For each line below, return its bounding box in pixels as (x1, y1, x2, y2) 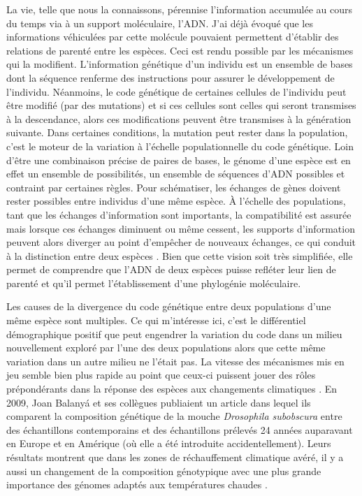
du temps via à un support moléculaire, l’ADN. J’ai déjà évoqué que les (6, 15, 313, 30)
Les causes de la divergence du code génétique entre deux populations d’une (6, 299, 331, 314)
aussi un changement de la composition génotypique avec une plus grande (6, 463, 321, 478)
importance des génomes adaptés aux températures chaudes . (6, 477, 268, 492)
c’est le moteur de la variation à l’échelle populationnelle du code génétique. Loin (6, 138, 354, 153)
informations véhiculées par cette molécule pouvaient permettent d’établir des (6, 29, 339, 44)
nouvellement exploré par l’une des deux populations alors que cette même (6, 340, 326, 355)
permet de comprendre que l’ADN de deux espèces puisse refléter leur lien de (6, 262, 336, 277)
